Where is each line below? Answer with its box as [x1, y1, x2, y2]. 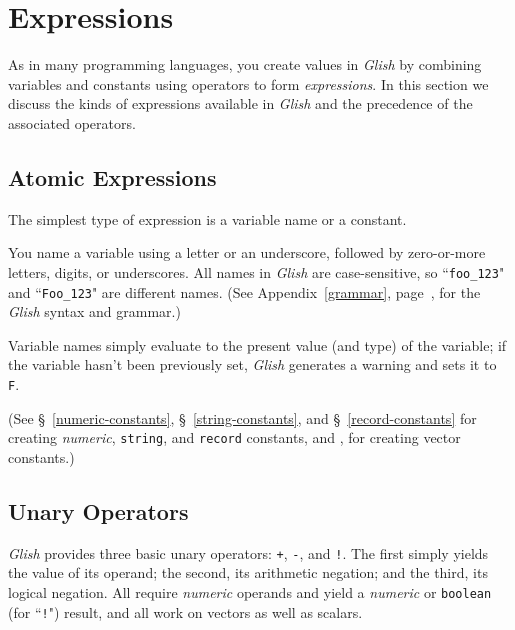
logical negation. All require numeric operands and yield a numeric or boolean [8, 581, 492, 602]
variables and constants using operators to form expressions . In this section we [8, 73, 489, 94]
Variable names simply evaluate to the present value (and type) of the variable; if [8, 334, 507, 355]
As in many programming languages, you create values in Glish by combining [8, 54, 482, 75]
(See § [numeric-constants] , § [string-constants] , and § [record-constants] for [8, 407, 477, 428]
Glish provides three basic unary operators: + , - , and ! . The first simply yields [8, 542, 489, 563]
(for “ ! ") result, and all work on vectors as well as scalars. [8, 601, 363, 622]
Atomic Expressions [8, 161, 217, 192]
